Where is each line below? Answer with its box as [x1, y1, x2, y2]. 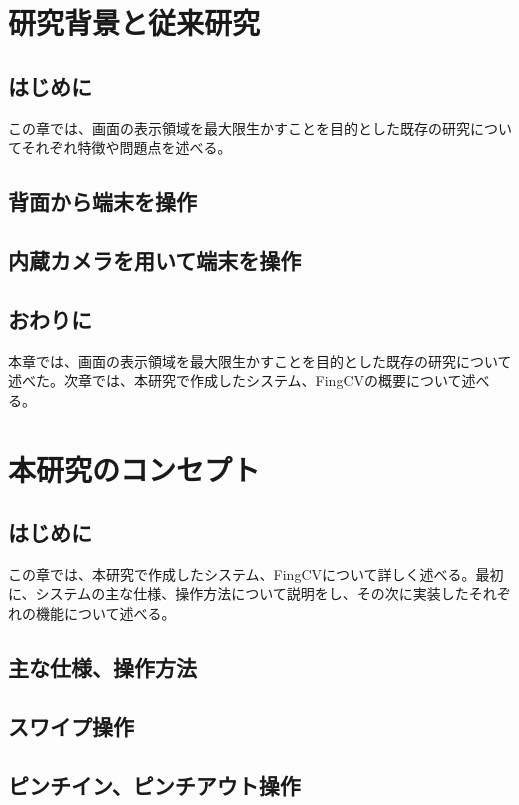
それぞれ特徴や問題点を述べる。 [21, 137, 232, 158]
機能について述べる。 [35, 603, 176, 624]
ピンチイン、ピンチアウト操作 [8, 769, 301, 800]
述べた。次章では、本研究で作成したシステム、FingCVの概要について [8, 370, 462, 391]
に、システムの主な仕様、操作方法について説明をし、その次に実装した [8, 583, 469, 604]
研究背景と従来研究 [8, 2, 261, 43]
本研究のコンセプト [8, 448, 261, 489]
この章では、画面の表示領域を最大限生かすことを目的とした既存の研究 [8, 117, 470, 138]
